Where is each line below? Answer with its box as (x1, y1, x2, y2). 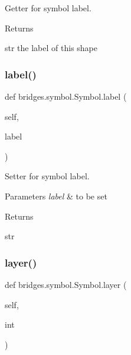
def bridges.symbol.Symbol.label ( (5, 90, 127, 102)
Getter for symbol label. (5, 2, 91, 14)
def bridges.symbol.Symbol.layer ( (5, 278, 127, 290)
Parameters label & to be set (5, 189, 107, 202)
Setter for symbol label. (5, 170, 90, 182)
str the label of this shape (5, 42, 97, 54)
